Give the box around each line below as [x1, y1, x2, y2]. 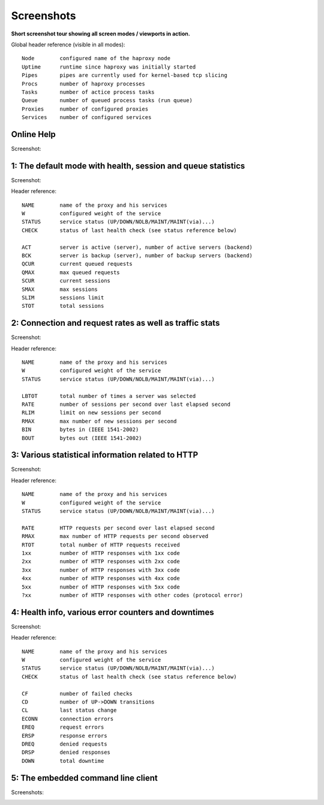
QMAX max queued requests [22, 269, 120, 276]
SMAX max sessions [22, 286, 98, 293]
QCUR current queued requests [22, 260, 133, 268]
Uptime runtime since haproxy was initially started [22, 63, 196, 70]
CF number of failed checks [22, 690, 133, 697]
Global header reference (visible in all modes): [11, 41, 125, 48]
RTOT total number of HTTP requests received [22, 541, 180, 548]
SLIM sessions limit [22, 294, 104, 301]
